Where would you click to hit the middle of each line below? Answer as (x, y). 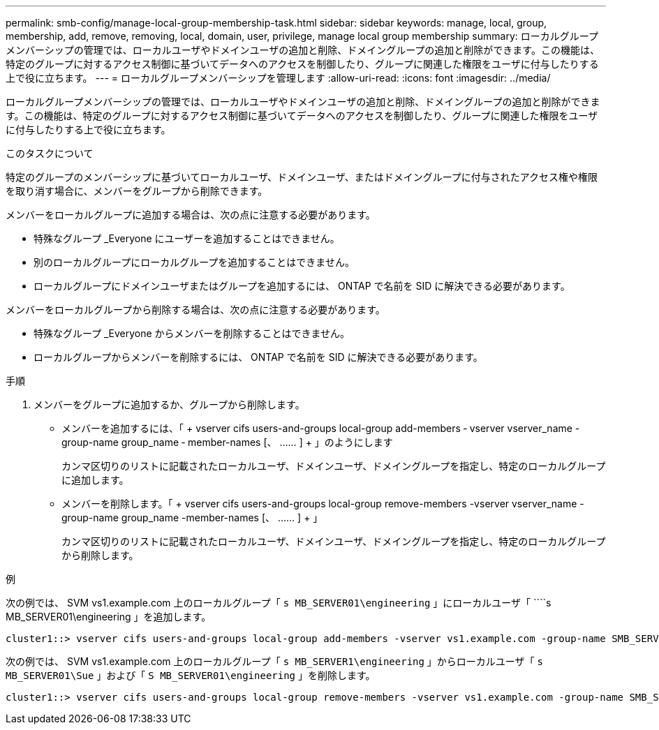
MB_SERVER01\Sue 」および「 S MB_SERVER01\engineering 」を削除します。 (191, 675)
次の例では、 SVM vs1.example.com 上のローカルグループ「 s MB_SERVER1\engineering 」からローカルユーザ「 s (274, 661)
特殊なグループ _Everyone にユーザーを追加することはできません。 (187, 238)
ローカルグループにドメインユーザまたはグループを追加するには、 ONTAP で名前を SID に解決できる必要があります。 (302, 286)
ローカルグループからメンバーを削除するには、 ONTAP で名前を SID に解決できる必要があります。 (258, 357)
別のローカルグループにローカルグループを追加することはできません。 (194, 262)
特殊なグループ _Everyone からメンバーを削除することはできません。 (192, 333)
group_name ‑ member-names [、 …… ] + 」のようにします (257, 442)
